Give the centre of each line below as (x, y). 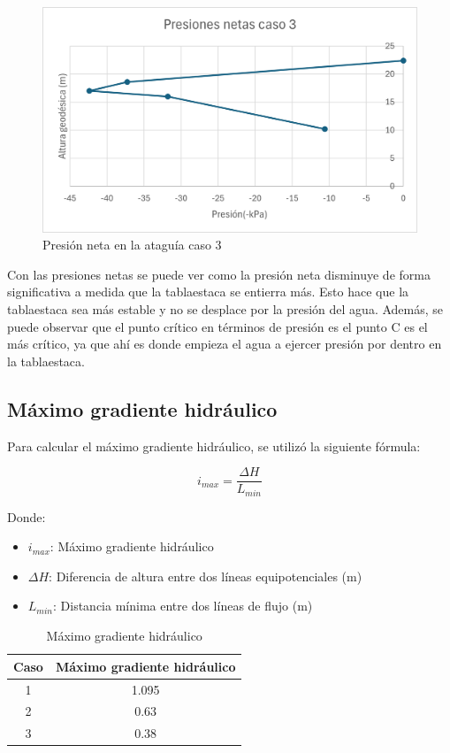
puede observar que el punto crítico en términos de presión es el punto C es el (217, 326)
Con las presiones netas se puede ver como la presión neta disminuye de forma (219, 274)
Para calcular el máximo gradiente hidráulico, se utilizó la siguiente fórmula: (214, 446)
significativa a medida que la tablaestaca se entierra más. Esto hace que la (208, 292)
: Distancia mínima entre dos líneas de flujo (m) (183, 606)
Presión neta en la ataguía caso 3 (132, 245)
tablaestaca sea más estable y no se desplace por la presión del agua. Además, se (225, 309)
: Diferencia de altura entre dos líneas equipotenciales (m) (206, 576)
